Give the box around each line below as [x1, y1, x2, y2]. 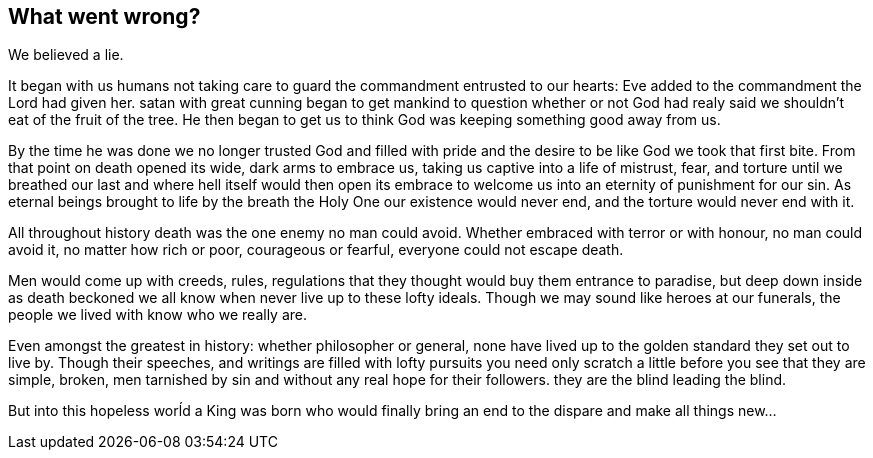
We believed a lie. [8, 46, 124, 64]
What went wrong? [8, 4, 201, 29]
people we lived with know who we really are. [8, 306, 307, 324]
